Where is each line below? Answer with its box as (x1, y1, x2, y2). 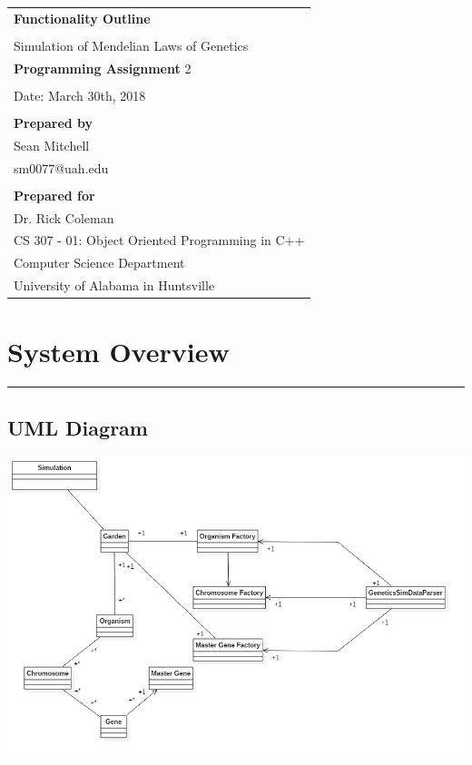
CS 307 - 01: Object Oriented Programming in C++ (14, 230, 305, 250)
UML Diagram (7, 413, 148, 441)
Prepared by (14, 113, 93, 132)
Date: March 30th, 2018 (14, 85, 146, 104)
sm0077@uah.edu (14, 158, 109, 177)
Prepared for (14, 185, 95, 204)
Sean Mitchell (14, 135, 90, 154)
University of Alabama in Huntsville (14, 276, 215, 295)
